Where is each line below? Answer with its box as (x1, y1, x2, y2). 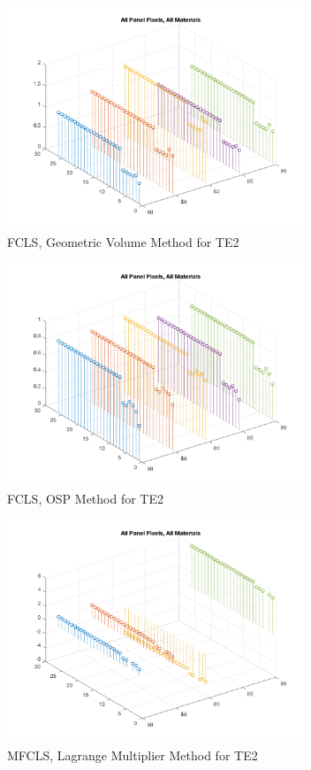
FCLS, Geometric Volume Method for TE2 (7, 233, 239, 251)
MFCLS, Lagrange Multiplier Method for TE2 (7, 745, 258, 764)
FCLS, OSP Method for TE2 (7, 489, 164, 508)
